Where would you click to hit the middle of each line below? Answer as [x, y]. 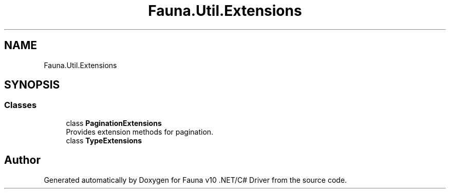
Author [22, 160]
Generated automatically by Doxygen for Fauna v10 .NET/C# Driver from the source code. [195, 180]
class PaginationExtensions [114, 123]
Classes [21, 105]
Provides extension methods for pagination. [140, 132]
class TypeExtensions [104, 140]
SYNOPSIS [32, 85]
